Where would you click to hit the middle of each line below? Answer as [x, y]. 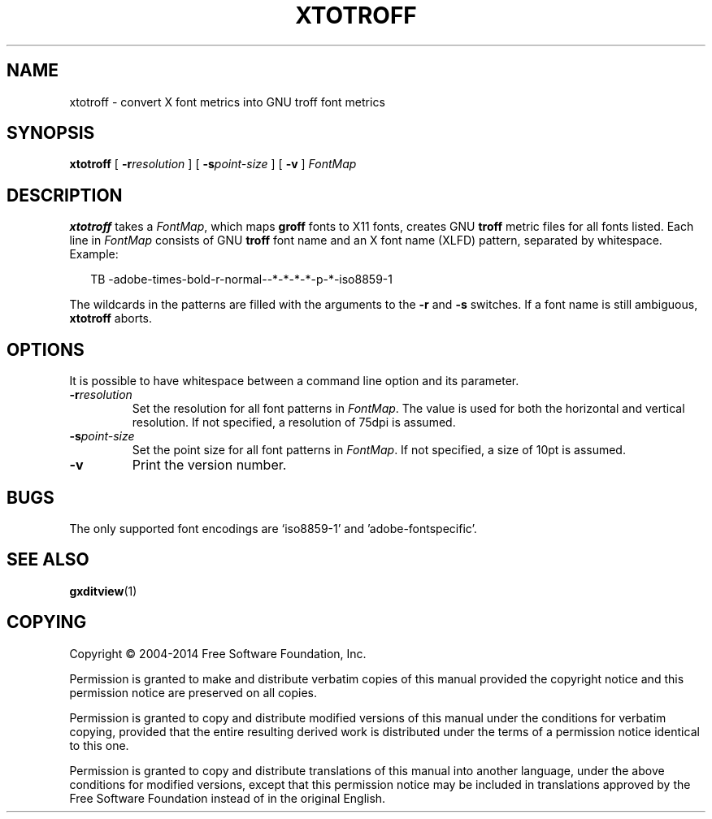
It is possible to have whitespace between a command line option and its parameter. [294, 381]
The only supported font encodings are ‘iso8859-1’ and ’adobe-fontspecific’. [273, 528]
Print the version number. [209, 465]
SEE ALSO [48, 560]
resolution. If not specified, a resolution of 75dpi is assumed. [294, 422]
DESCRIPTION [65, 195]
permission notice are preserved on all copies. [193, 692]
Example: [94, 254]
